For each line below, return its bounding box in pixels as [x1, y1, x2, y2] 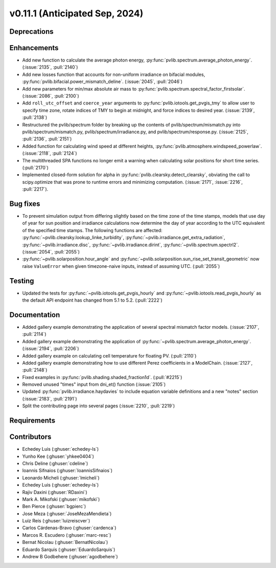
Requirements [9, 416, 56, 425]
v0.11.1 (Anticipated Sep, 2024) [9, 8, 144, 19]
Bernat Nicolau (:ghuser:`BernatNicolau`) [22, 539, 108, 545]
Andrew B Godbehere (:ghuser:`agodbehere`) [22, 554, 118, 560]
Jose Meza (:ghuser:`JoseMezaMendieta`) [22, 510, 112, 517]
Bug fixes [9, 199, 40, 208]
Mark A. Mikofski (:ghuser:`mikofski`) [22, 496, 100, 502]
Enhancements [9, 44, 59, 52]
